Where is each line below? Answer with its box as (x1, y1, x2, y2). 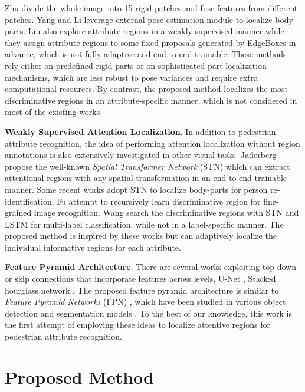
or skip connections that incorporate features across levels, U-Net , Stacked (5, 272, 276, 285)
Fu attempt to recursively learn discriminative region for (57, 195, 261, 207)
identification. (5, 195, 54, 207)
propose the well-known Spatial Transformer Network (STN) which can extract (5, 160, 290, 172)
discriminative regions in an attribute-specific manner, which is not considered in (5, 94, 297, 106)
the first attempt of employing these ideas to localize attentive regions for (5, 318, 270, 331)
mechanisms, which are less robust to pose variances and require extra (5, 71, 258, 83)
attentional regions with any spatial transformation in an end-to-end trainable (5, 172, 287, 184)
